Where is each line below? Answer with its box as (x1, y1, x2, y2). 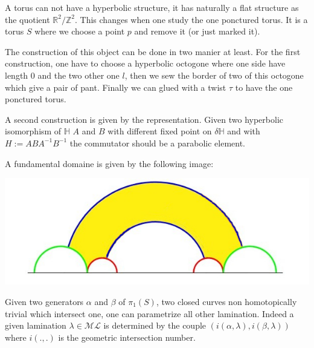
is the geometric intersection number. (58, 330, 196, 343)
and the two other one (37, 68, 120, 81)
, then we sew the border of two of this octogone (124, 68, 304, 81)
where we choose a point (34, 25, 125, 38)
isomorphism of (5, 125, 62, 137)
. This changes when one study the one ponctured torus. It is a (75, 13, 308, 25)
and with (227, 125, 260, 137)
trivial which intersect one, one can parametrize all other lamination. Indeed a (5, 307, 294, 320)
